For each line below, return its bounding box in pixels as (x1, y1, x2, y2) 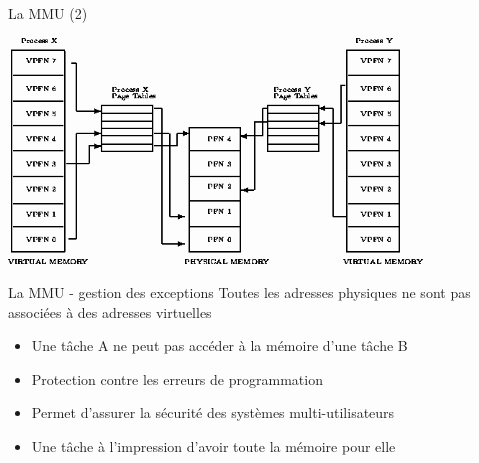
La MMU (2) (8, 3, 88, 23)
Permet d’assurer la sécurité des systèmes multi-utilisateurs (31, 402, 395, 423)
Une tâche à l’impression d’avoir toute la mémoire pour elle (31, 435, 396, 456)
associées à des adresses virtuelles (8, 301, 212, 322)
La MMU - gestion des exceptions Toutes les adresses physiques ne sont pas (8, 281, 471, 302)
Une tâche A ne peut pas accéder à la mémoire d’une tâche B (31, 335, 408, 356)
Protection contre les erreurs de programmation (31, 368, 323, 389)
